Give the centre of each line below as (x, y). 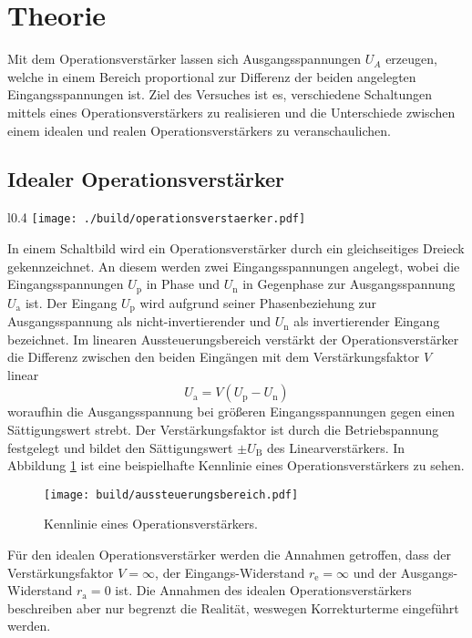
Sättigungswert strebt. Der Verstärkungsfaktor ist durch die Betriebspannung (223, 430)
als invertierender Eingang (367, 321)
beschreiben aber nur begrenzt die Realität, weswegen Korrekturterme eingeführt (233, 607)
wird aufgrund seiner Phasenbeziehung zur (258, 302)
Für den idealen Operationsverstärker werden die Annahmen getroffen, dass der (230, 555)
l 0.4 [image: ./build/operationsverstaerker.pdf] (157, 217)
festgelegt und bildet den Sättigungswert (120, 447)
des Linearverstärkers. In (336, 447)
